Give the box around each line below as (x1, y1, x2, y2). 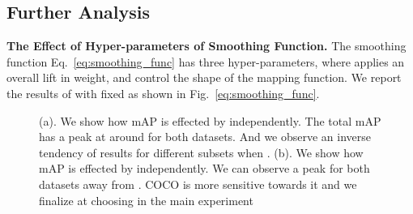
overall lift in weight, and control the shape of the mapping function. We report (6, 69, 402, 86)
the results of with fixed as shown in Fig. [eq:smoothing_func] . (6, 84, 320, 101)
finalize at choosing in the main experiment (39, 191, 253, 208)
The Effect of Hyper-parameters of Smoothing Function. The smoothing (6, 37, 407, 54)
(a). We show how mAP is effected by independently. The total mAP (39, 112, 381, 129)
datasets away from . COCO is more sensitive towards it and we (39, 175, 357, 192)
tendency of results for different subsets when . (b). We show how (39, 143, 364, 160)
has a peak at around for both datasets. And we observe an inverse (39, 128, 372, 145)
